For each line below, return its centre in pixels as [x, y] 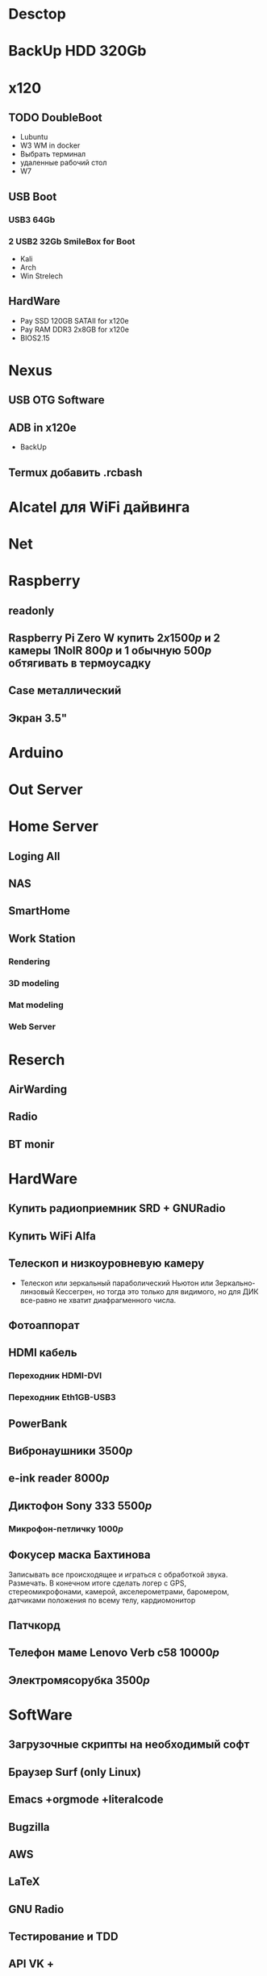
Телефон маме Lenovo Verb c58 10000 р [114, 1653]
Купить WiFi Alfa [52, 1236]
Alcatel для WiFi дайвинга [99, 507]
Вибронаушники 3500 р [71, 1451]
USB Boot [33, 196]
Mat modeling [36, 1005]
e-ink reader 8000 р [59, 1479]
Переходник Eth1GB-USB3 [62, 1397]
